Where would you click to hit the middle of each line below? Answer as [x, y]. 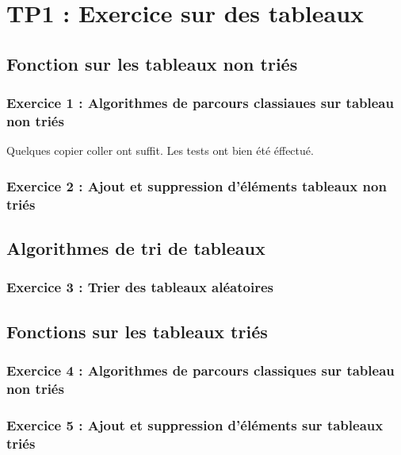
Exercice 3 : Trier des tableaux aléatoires [140, 287]
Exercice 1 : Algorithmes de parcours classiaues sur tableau [200, 103]
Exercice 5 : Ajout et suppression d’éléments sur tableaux [195, 424]
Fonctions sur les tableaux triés [137, 331]
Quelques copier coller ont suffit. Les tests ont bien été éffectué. [160, 150]
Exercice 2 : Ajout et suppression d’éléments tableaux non [197, 185]
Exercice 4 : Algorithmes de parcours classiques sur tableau [200, 370]
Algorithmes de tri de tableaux [136, 248]
